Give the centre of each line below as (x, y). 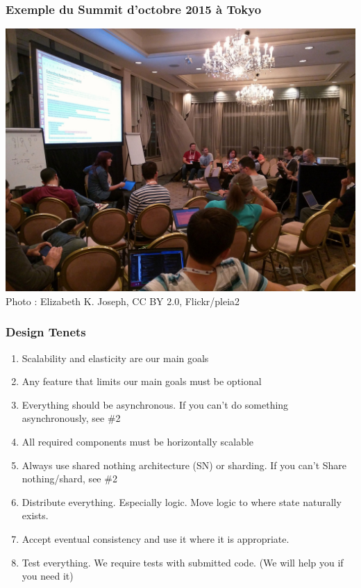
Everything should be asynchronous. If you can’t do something (155, 404)
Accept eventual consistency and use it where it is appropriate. (156, 538)
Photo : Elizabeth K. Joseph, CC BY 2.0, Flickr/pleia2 (123, 301)
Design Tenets (46, 332)
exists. (35, 515)
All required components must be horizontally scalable (138, 441)
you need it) (48, 576)
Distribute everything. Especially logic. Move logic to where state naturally (182, 501)
